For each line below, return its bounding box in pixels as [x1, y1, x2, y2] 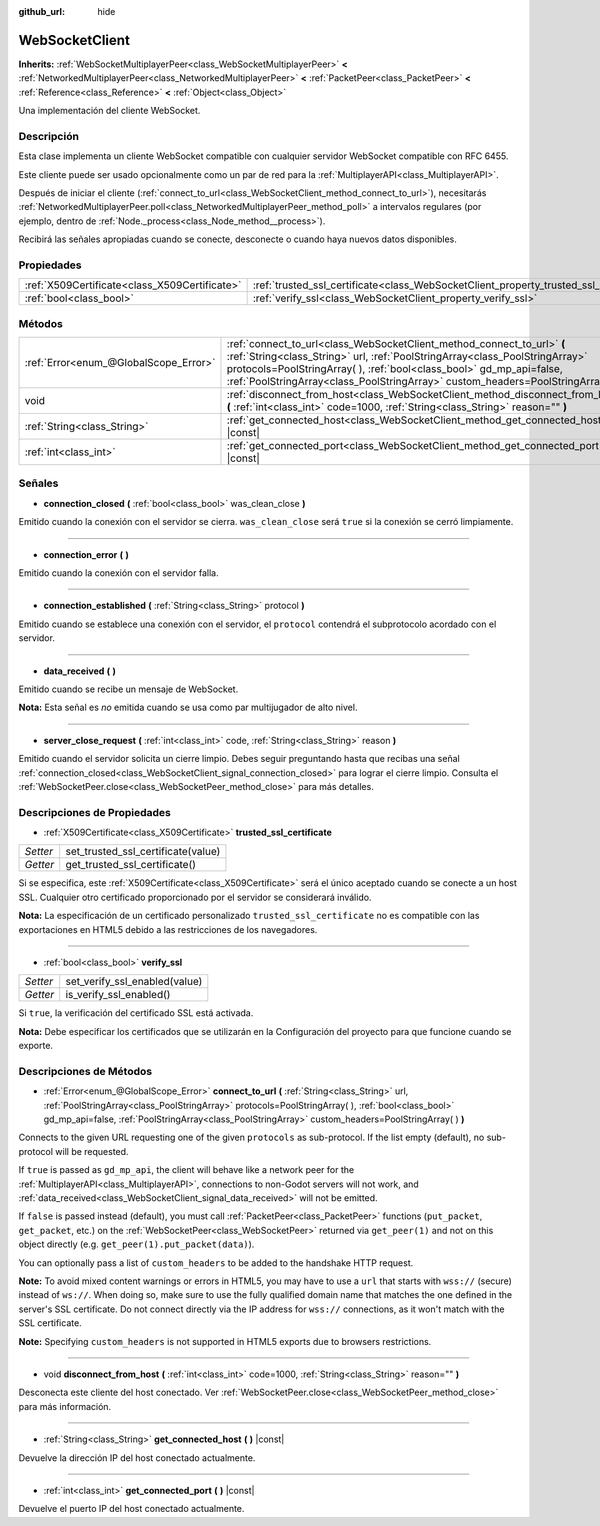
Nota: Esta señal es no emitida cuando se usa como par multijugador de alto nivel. [18, 701, 358, 714]
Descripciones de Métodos [18, 1064, 153, 1078]
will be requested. [55, 1145, 129, 1157]
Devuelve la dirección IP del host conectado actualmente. [18, 1451, 256, 1464]
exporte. [18, 1040, 54, 1052]
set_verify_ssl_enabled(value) [65, 975, 203, 989]
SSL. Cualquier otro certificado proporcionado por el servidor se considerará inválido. [18, 891, 372, 903]
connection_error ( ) [43, 548, 129, 560]
